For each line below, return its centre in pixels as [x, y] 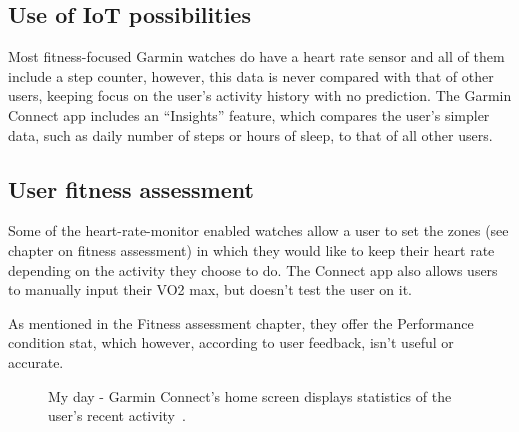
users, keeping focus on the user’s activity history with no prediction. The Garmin [260, 95]
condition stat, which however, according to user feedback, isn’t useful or [231, 342]
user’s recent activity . [117, 415]
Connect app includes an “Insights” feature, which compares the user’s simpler [249, 114]
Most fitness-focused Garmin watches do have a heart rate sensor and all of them [256, 56]
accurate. [36, 361]
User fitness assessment [131, 188]
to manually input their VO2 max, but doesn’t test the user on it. [210, 289]
